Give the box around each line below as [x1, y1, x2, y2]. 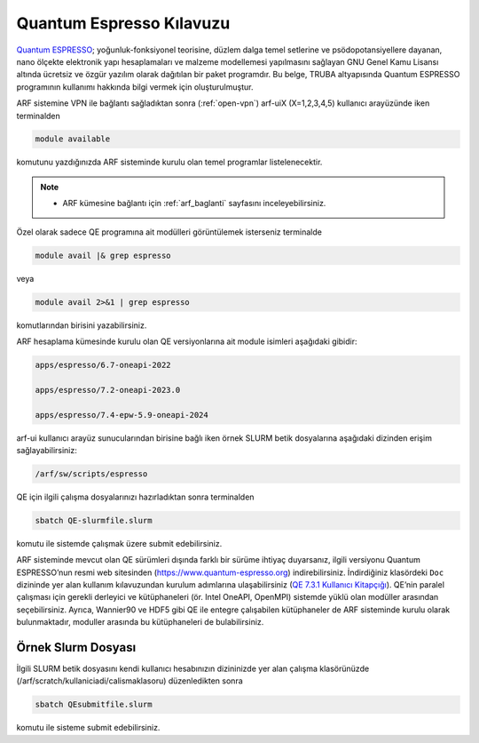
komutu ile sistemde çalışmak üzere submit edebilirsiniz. [16, 538, 223, 548]
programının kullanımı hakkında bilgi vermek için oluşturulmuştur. [16, 81, 254, 92]
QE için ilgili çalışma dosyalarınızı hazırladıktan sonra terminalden [16, 491, 255, 502]
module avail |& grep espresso [35, 250, 172, 260]
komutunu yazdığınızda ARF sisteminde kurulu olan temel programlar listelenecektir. [16, 156, 323, 168]
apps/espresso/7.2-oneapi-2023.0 [35, 385, 181, 395]
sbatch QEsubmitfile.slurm [35, 699, 153, 710]
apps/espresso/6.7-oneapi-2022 [35, 360, 172, 370]
